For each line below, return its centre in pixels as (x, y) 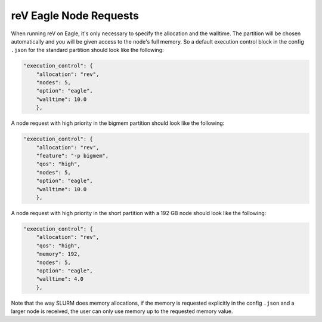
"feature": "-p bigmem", (72, 156)
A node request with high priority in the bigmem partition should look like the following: (118, 123)
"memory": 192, (58, 254)
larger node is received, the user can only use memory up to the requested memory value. (122, 311)
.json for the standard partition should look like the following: (87, 50)
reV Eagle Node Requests (75, 16)
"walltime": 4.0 (60, 279)
